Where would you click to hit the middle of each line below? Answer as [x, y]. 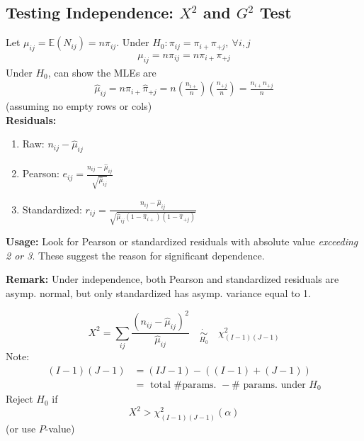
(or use [21, 428]
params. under [274, 385]
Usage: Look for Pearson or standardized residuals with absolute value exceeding [182, 241]
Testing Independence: [90, 12]
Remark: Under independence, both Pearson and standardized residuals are [172, 279]
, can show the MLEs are [102, 72]
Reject [19, 399]
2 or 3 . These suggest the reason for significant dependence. [135, 255]
